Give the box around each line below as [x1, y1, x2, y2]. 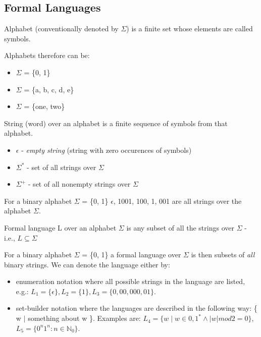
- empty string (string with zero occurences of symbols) [21, 144, 192, 155]
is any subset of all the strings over [126, 222, 234, 233]
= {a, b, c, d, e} [24, 84, 74, 94]
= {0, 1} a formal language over [82, 249, 181, 260]
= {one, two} [24, 101, 65, 111]
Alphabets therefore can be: [4, 50, 90, 61]
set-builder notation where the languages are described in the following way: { [16, 303, 257, 313]
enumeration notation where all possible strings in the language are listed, [16, 276, 245, 287]
